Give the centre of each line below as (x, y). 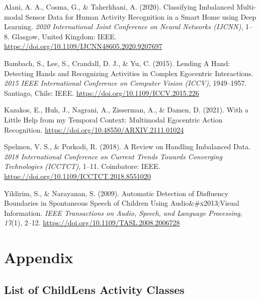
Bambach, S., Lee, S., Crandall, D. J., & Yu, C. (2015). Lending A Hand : (117, 63)
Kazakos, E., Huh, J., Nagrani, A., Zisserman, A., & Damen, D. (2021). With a (126, 110)
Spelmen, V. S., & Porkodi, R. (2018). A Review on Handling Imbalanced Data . (127, 146)
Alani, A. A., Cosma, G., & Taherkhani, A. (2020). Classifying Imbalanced (119, 7)
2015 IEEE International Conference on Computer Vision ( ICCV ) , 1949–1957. (125, 83)
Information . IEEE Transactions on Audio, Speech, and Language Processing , (123, 213)
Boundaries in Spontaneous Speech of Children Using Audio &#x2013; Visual (122, 203)
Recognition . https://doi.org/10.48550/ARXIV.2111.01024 (94, 129)
